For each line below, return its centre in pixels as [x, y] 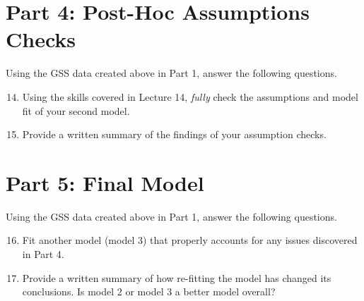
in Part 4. [43, 254]
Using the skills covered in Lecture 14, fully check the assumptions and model [190, 96]
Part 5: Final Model [105, 182]
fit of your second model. [76, 110]
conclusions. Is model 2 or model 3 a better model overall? [149, 291]
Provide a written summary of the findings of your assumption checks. [174, 134]
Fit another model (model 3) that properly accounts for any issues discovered [190, 240]
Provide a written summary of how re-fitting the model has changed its [177, 277]
